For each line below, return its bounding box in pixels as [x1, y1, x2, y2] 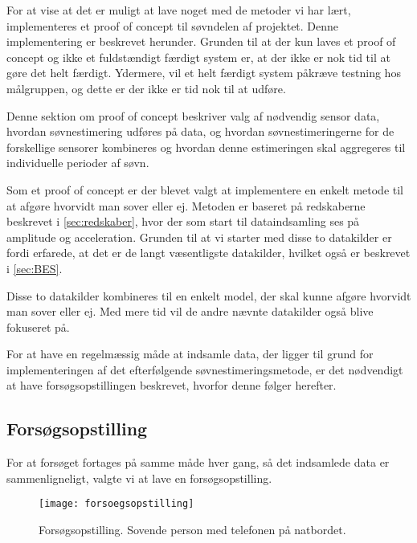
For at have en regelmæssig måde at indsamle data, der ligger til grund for [6, 345, 374, 362]
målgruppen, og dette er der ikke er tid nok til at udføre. [6, 80, 286, 96]
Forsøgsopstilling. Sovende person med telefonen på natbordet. [39, 521, 346, 538]
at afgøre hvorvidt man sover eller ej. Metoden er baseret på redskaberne [6, 197, 366, 214]
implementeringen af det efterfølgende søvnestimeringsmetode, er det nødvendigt [6, 361, 403, 378]
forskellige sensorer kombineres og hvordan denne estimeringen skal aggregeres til [6, 138, 406, 155]
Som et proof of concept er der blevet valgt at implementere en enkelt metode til [6, 181, 403, 198]
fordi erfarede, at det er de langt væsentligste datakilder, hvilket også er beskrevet [6, 244, 411, 261]
